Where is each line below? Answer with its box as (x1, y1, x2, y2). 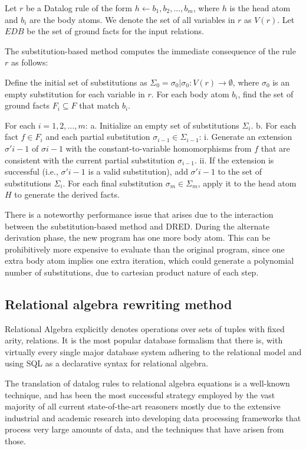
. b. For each (251, 119, 297, 131)
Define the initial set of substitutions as (5, 76, 147, 88)
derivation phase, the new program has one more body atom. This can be (5, 231, 271, 244)
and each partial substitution (45, 130, 150, 143)
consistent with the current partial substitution (5, 153, 175, 166)
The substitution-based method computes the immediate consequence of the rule (5, 44, 296, 57)
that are (261, 142, 290, 154)
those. (5, 435, 26, 447)
